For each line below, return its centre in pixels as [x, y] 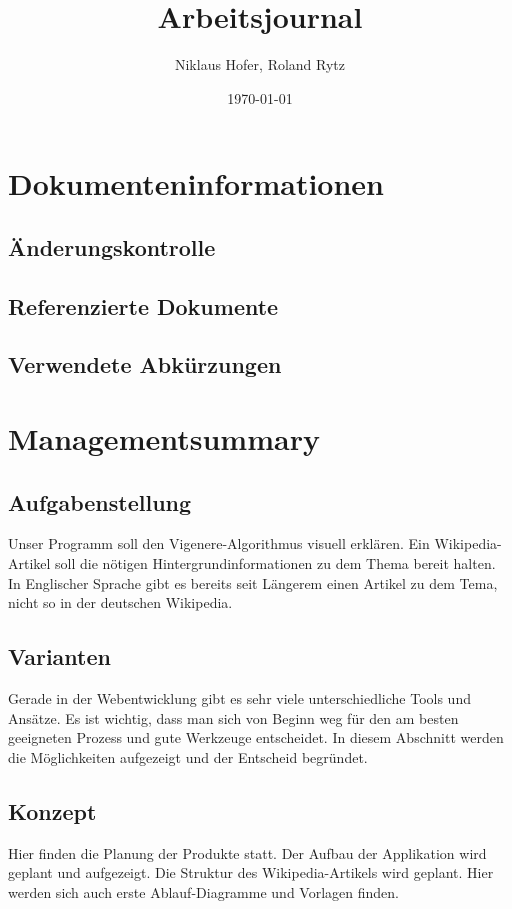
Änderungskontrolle [112, 246]
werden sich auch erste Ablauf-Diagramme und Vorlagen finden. [203, 891]
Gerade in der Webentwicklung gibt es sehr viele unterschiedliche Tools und [239, 698]
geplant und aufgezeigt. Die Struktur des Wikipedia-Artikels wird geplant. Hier [251, 872]
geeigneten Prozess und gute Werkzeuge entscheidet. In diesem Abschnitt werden [256, 737]
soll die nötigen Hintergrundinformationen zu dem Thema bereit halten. [275, 563]
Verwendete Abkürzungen [145, 364]
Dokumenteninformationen [196, 183]
